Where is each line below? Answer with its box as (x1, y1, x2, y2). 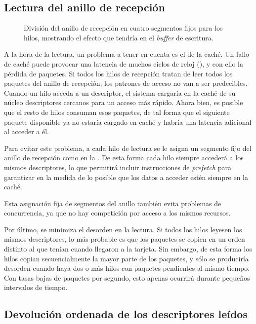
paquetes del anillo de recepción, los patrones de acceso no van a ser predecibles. (4, 78, 248, 88)
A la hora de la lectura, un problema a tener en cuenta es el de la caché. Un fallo (4, 49, 250, 59)
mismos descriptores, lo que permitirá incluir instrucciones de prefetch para (4, 162, 231, 172)
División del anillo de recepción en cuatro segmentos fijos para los (24, 23, 223, 33)
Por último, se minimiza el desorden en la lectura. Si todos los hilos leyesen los (4, 224, 242, 234)
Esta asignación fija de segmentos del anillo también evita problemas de (4, 198, 221, 208)
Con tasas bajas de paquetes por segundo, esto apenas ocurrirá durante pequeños (4, 272, 250, 283)
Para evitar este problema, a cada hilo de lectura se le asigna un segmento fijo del (4, 143, 252, 153)
